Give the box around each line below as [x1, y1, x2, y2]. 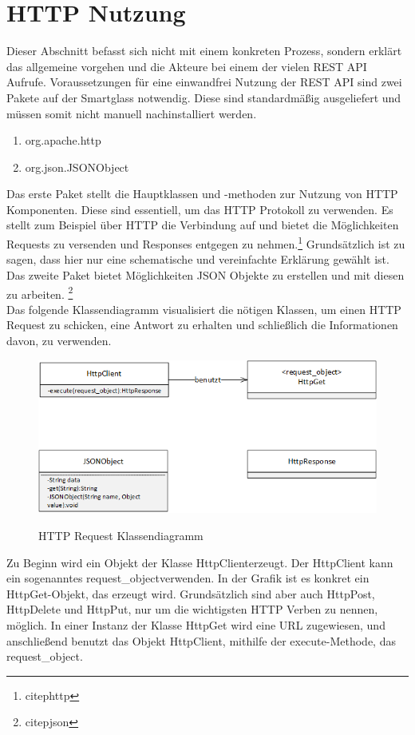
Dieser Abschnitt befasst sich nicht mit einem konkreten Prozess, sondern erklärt [6, 42, 402, 59]
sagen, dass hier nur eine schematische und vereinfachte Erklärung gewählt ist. [6, 251, 389, 268]
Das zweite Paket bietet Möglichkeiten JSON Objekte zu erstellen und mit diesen [6, 266, 405, 283]
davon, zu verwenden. [6, 332, 112, 348]
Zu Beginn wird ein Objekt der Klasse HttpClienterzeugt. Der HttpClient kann [6, 554, 393, 570]
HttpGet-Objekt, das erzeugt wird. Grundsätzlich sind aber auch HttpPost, [6, 585, 375, 602]
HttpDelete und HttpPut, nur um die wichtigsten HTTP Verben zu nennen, [6, 601, 378, 618]
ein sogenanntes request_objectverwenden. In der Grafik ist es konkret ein [6, 570, 370, 586]
